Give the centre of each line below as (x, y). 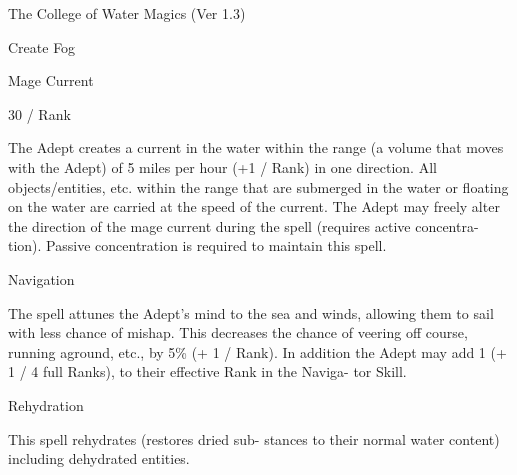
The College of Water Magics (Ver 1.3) (127, 13)
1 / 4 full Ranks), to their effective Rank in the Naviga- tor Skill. (207, 371)
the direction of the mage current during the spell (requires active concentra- (243, 225)
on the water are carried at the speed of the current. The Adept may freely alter (254, 206)
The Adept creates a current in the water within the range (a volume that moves (256, 147)
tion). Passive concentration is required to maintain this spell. (197, 245)
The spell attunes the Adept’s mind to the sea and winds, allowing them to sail (251, 312)
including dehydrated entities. (99, 458)
